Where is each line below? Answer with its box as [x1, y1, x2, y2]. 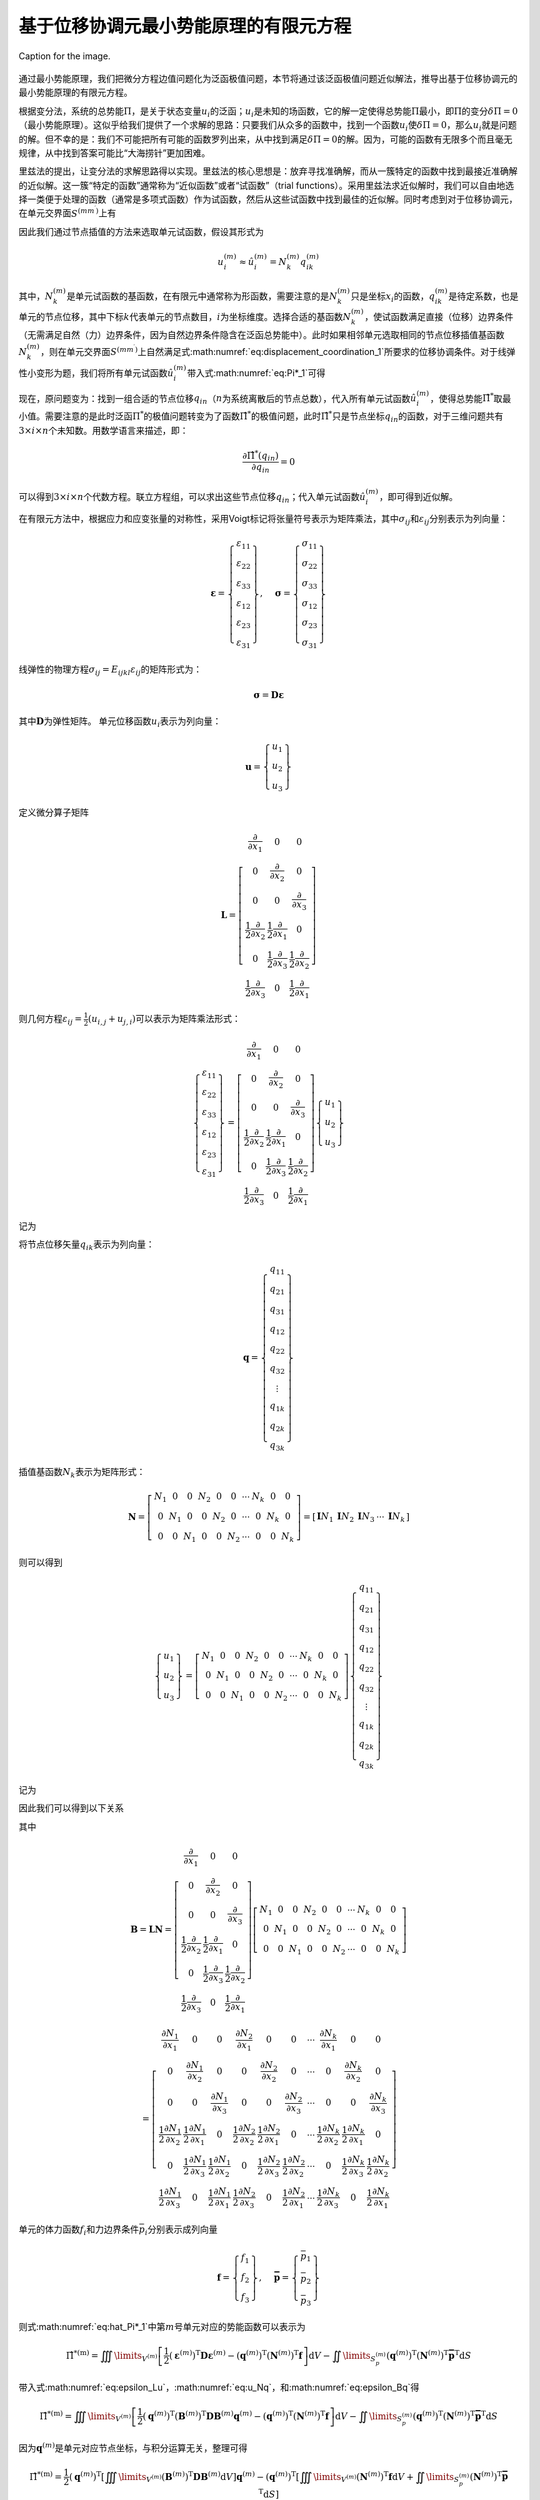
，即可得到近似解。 [378, 490, 459, 502]
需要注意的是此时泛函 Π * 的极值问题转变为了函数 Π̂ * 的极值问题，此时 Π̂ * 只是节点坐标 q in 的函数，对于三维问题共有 [44, 409, 504, 424]
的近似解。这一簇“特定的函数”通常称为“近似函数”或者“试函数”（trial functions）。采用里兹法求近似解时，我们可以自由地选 [18, 179, 515, 191]
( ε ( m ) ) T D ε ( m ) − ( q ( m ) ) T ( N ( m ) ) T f [168, 2348, 303, 2361]
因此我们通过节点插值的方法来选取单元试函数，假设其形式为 [18, 226, 264, 238]
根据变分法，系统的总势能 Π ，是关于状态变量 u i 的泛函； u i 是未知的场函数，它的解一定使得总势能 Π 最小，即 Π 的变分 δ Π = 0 [18, 105, 519, 119]
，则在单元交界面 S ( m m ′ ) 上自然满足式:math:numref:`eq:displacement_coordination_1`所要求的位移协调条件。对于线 [40, 343, 507, 358]
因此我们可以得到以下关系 [18, 1802, 124, 1814]
